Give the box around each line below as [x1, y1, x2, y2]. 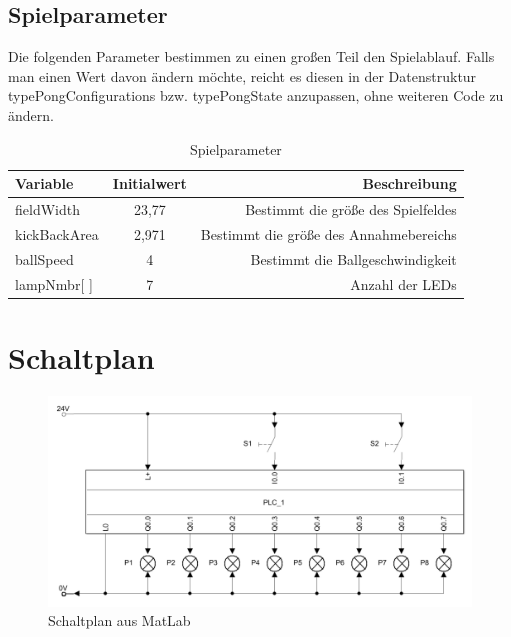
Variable [15, 173, 74, 194]
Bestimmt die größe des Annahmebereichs [200, 223, 457, 244]
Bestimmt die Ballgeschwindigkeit [250, 248, 457, 269]
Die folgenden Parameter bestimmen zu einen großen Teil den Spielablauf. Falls [8, 46, 495, 67]
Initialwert [112, 173, 187, 194]
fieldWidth [15, 199, 80, 220]
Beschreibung [362, 173, 457, 194]
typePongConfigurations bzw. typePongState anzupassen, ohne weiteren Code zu [8, 85, 504, 106]
